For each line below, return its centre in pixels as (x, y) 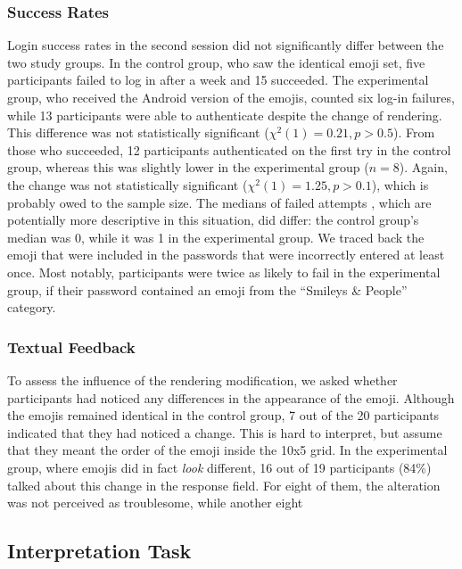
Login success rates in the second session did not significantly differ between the (226, 45)
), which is (400, 184)
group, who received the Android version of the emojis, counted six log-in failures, (231, 97)
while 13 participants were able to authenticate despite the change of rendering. (225, 115)
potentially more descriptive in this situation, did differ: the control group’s (213, 220)
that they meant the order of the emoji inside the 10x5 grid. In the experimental (227, 450)
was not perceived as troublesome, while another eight (155, 503)
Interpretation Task (99, 551)
